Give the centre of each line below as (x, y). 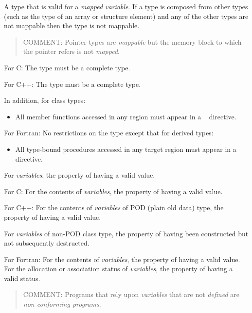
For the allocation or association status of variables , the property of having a (118, 269)
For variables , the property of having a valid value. (80, 175)
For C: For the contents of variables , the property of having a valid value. (113, 191)
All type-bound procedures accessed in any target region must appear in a (126, 149)
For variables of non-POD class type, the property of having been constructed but (126, 233)
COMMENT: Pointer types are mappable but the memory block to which (132, 41)
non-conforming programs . (62, 304)
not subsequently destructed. (47, 243)
